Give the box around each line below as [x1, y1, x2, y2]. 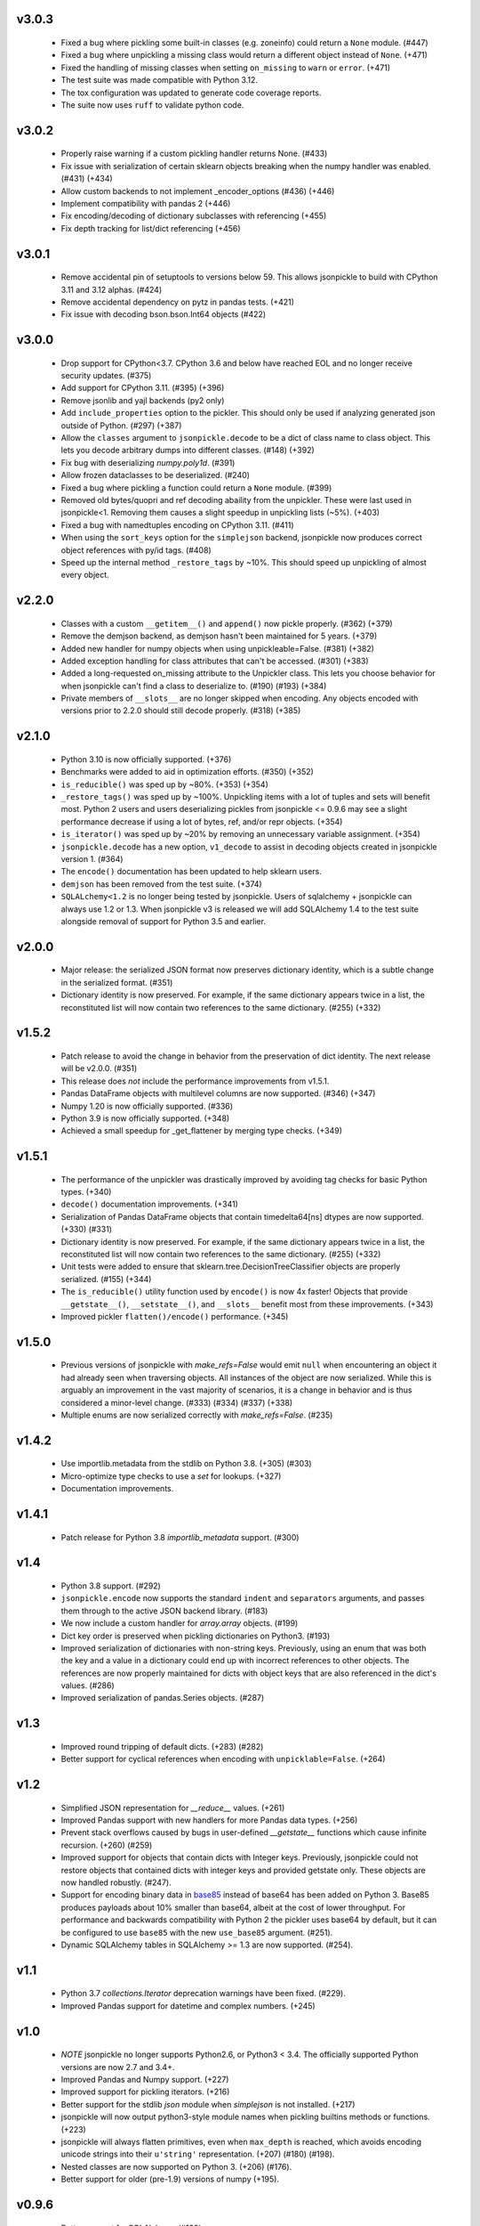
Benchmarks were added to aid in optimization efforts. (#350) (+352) [60, 767, 315, 777]
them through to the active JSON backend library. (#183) [60, 1605, 268, 1616]
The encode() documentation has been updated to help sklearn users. [60, 866, 322, 877]
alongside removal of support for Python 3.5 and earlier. [60, 915, 267, 926]
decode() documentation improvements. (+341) [60, 1198, 239, 1210]
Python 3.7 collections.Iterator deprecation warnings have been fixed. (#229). [60, 1988, 346, 1999]
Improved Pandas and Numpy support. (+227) [60, 2074, 229, 2084]
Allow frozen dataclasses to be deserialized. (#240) [60, 470, 251, 481]
